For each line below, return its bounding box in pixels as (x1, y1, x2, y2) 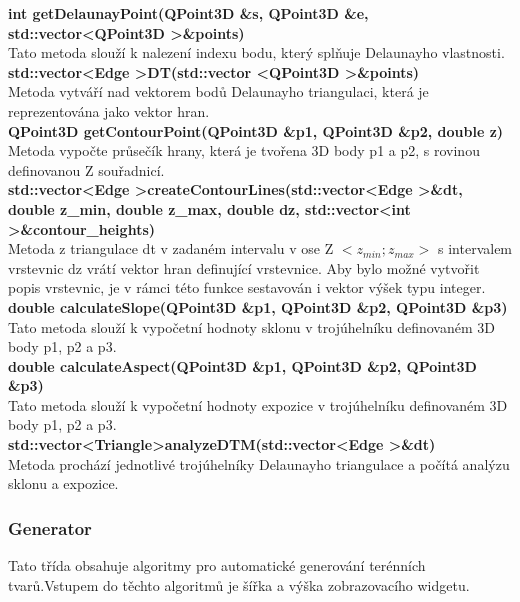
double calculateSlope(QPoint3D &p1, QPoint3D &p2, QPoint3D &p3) (8, 296, 508, 317)
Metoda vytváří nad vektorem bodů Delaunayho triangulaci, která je (8, 81, 429, 102)
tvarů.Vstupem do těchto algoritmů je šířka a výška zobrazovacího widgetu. (8, 574, 470, 595)
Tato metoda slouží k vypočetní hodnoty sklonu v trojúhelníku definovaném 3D (8, 316, 495, 337)
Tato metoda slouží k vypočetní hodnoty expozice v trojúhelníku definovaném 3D (8, 394, 508, 415)
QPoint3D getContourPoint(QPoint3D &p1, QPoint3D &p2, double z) (8, 120, 504, 141)
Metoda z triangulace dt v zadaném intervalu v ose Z (8, 238, 334, 259)
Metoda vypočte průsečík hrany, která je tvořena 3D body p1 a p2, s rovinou (8, 140, 480, 161)
